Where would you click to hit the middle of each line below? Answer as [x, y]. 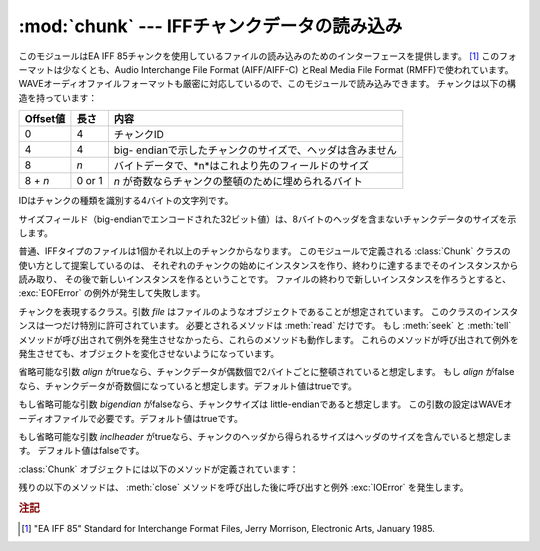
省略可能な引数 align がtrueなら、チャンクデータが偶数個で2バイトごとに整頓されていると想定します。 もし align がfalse [266, 372]
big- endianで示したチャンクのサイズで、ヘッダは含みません [255, 150]
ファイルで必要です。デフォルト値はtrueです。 [148, 418]
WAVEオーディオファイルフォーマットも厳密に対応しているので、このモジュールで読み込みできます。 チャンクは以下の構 [267, 84]
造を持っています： [58, 97]
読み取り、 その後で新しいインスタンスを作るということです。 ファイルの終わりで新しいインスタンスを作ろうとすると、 [265, 279]
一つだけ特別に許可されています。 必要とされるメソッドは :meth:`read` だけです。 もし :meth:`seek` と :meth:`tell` [278, 326]
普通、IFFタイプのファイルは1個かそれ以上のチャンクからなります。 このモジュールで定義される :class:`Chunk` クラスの [264, 251]
